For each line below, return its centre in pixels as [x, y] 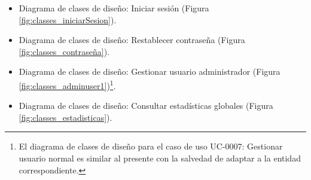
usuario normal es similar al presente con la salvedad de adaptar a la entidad [160, 158]
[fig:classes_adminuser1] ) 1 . [67, 84]
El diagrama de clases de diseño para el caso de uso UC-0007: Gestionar [151, 146]
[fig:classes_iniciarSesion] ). [68, 19]
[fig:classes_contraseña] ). [64, 51]
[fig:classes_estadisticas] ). [65, 117]
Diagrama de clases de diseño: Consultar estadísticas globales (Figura [146, 106]
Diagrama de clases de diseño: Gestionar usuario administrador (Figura [150, 71]
